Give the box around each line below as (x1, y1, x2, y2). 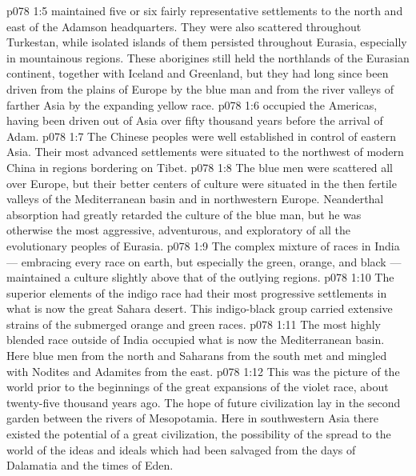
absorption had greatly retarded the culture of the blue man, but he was (6, 206, 362, 222)
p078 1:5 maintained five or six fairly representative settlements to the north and (6, 2, 403, 18)
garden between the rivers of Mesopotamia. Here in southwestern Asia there (6, 410, 378, 426)
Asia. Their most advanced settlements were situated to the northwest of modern (6, 143, 404, 160)
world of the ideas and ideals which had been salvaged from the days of (6, 441, 356, 458)
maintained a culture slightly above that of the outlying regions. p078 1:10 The (6, 269, 394, 286)
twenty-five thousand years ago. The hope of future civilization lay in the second (6, 394, 401, 410)
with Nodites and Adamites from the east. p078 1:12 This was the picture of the (6, 362, 400, 379)
